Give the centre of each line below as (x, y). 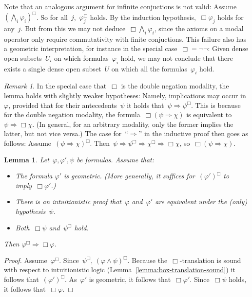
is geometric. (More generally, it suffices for (129, 176)
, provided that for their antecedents (63, 105)
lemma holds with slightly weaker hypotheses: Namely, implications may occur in (125, 96)
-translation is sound (210, 260)
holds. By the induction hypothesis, (143, 17)
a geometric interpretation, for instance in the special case (91, 48)
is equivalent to (209, 114)
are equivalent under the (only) (201, 201)
